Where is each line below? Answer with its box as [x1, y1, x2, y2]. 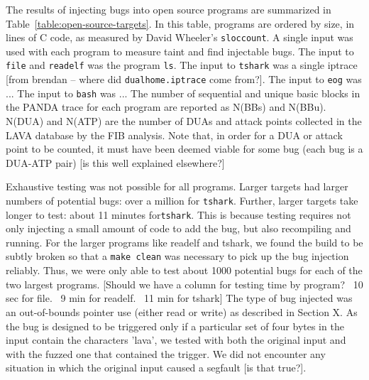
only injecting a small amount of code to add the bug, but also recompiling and [6, 221, 351, 236]
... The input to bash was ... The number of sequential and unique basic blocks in [6, 85, 360, 100]
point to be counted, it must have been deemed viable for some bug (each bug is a [6, 141, 363, 156]
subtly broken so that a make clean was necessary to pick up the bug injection [6, 249, 349, 264]
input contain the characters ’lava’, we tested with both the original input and [6, 332, 346, 347]
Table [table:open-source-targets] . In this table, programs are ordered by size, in [6, 16, 355, 31]
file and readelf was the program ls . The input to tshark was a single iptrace [6, 58, 358, 72]
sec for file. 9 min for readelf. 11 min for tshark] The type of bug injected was [6, 291, 353, 305]
